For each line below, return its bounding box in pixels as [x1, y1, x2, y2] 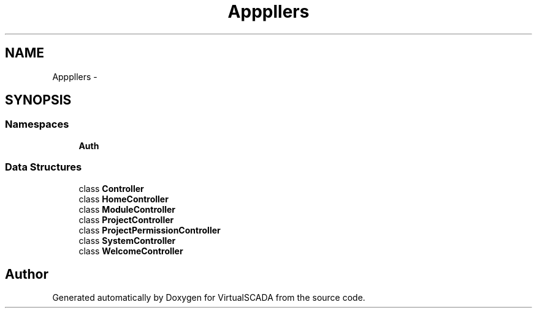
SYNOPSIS [5, 92, 72, 108]
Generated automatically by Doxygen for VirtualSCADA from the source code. [52, 292, 365, 303]
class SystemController [78, 235, 176, 246]
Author [5, 266, 48, 282]
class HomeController [78, 193, 169, 204]
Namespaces [5, 118, 69, 131]
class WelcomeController [78, 245, 183, 256]
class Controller [78, 183, 144, 194]
